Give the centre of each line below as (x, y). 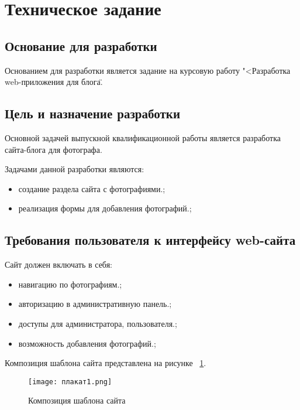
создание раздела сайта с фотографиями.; (92, 188)
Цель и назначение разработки (93, 113)
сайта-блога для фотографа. (54, 149)
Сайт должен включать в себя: (58, 264)
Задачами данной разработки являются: (75, 169)
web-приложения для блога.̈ (54, 82)
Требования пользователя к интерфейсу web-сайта (150, 240)
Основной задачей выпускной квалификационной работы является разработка (143, 137)
